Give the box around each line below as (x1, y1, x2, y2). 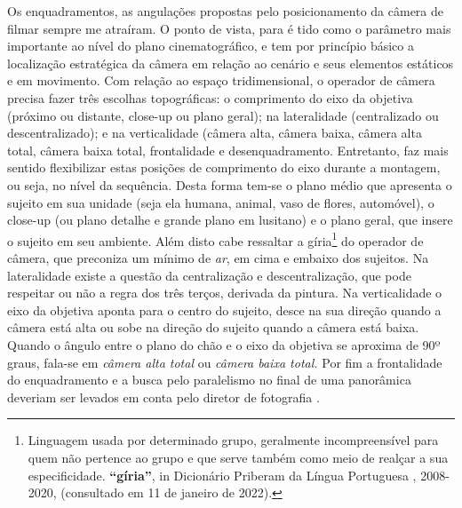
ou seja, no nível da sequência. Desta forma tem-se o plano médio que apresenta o (7, 175, 452, 194)
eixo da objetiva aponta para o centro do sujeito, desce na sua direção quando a (7, 300, 442, 319)
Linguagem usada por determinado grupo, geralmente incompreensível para (28, 431, 439, 449)
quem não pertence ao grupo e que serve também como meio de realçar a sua (28, 448, 449, 466)
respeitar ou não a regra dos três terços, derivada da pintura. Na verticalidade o (7, 283, 442, 302)
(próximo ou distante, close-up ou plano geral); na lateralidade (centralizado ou (7, 106, 439, 124)
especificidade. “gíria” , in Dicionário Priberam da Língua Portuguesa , (28, 465, 417, 484)
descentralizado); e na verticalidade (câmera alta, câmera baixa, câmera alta (7, 123, 422, 142)
